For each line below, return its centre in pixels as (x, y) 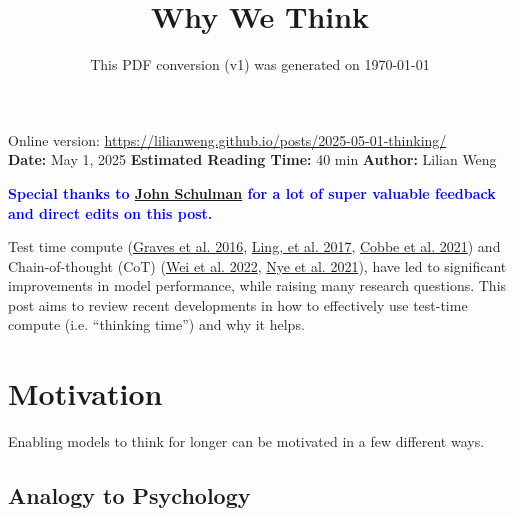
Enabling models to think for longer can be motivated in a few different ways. (246, 441)
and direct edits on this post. (110, 212)
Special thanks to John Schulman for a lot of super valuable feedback (252, 192)
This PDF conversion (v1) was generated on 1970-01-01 (260, 64)
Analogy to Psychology (129, 495)
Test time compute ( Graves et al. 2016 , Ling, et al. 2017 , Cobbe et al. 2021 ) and (254, 246)
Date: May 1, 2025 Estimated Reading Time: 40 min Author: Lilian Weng (252, 159)
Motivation (85, 393)
